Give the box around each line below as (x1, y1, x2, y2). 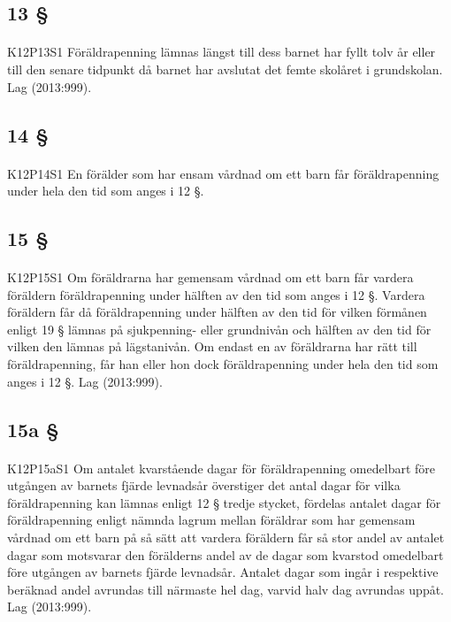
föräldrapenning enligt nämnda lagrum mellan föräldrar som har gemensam (7, 511, 416, 529)
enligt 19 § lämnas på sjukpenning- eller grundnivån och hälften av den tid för (7, 319, 432, 338)
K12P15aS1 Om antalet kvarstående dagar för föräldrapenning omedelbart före (7, 458, 436, 477)
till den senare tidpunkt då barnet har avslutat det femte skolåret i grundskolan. (7, 59, 443, 78)
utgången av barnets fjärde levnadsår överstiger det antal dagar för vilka (7, 476, 401, 495)
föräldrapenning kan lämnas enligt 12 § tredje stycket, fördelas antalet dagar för (7, 493, 441, 511)
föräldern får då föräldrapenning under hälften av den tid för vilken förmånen (7, 303, 427, 321)
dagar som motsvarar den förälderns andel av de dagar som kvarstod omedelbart (7, 545, 444, 564)
